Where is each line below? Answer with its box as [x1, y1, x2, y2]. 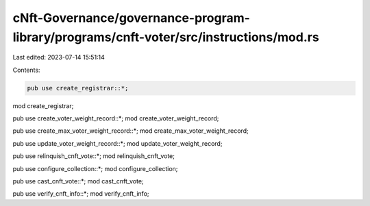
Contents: [12, 66, 40, 74]
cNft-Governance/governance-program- [12, 10, 250, 25]
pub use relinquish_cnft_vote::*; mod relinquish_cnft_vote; [12, 152, 175, 160]
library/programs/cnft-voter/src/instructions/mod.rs [12, 29, 319, 44]
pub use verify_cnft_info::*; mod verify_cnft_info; [12, 190, 150, 198]
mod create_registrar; [12, 101, 74, 110]
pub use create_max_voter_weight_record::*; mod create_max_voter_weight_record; [12, 127, 249, 135]
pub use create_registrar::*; [27, 84, 129, 92]
